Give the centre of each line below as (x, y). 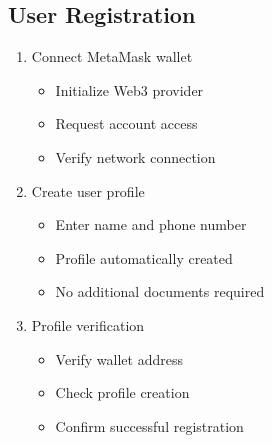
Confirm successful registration (149, 425)
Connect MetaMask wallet (112, 56)
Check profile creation (122, 392)
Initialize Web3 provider (129, 89)
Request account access (126, 123)
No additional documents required (160, 291)
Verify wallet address (119, 358)
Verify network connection (135, 156)
